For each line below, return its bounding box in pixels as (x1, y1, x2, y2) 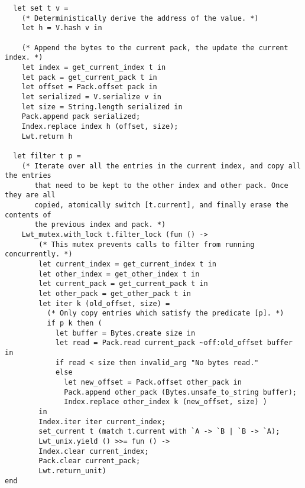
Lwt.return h (21, 132, 73, 141)
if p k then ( (47, 319, 102, 327)
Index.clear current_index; (38, 447, 149, 456)
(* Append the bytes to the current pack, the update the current (21, 43, 288, 52)
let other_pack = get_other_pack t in (38, 289, 191, 298)
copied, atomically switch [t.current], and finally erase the (34, 201, 288, 210)
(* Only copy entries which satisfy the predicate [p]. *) (47, 309, 284, 318)
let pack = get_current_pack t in (21, 73, 157, 82)
